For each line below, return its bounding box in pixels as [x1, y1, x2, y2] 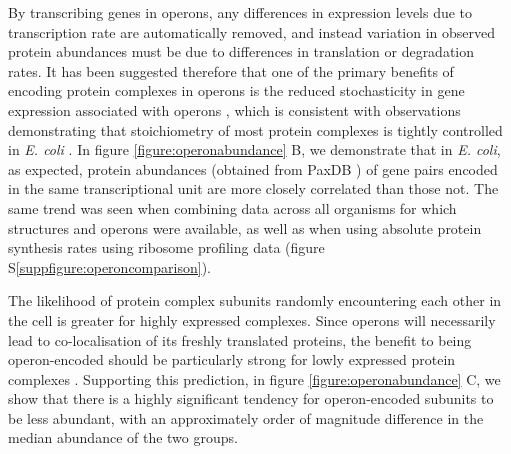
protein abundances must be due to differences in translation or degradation [8, 41, 475, 62]
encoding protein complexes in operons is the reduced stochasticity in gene [8, 80, 465, 101]
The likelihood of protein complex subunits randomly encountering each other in [8, 290, 502, 311]
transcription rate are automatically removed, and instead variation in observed [8, 21, 496, 42]
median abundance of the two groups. [8, 427, 238, 448]
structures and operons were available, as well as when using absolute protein [8, 217, 482, 238]
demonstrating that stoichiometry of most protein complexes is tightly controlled [8, 119, 503, 140]
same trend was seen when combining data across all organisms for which [8, 197, 457, 218]
